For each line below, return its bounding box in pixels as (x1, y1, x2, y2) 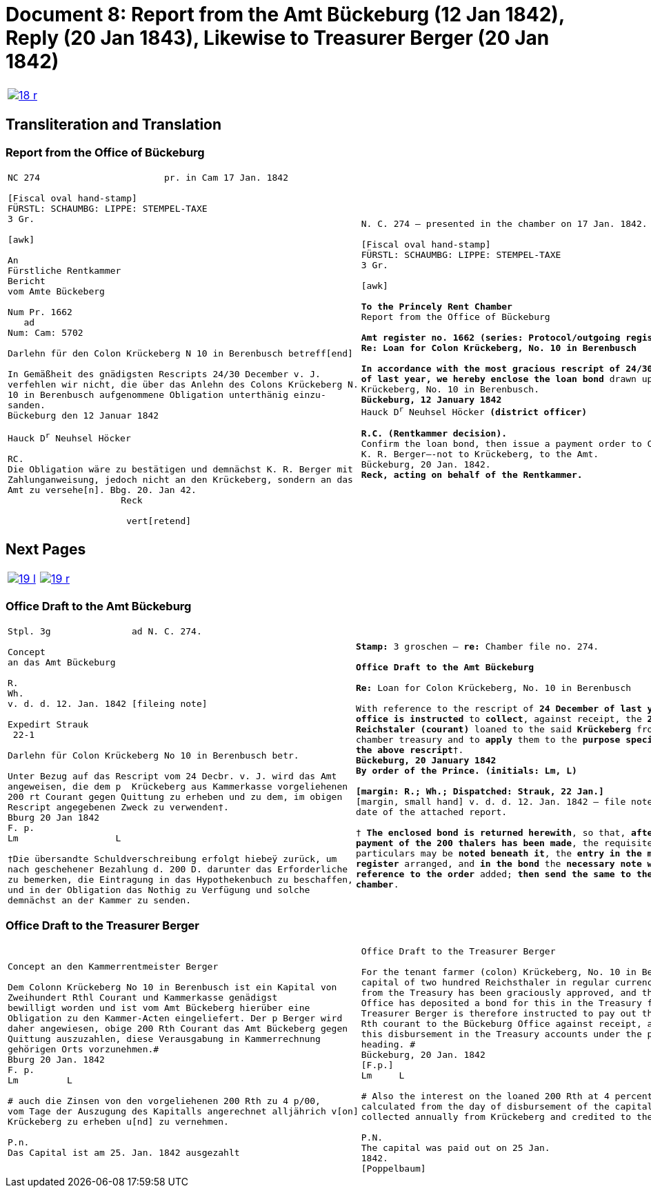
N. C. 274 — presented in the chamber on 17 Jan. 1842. (361, 219, 648, 230)
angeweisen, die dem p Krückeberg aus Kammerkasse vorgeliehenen (8, 781, 348, 792)
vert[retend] (126, 516, 192, 527)
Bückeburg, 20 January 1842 (355, 755, 497, 766)
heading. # (361, 1039, 416, 1050)
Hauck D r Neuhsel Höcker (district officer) (361, 405, 588, 418)
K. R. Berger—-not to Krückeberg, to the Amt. (361, 448, 599, 459)
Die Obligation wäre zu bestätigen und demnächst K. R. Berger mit (8, 464, 353, 475)
